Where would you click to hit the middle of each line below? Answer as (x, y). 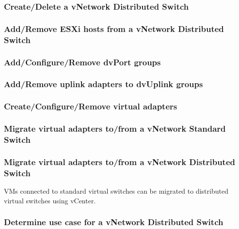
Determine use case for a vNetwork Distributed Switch (114, 222)
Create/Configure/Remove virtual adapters (91, 106)
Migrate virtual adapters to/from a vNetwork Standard (115, 129)
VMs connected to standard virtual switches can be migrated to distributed (116, 191)
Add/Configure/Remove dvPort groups (82, 62)
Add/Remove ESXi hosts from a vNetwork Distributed (114, 28)
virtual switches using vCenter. (50, 200)
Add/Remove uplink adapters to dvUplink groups (104, 84)
